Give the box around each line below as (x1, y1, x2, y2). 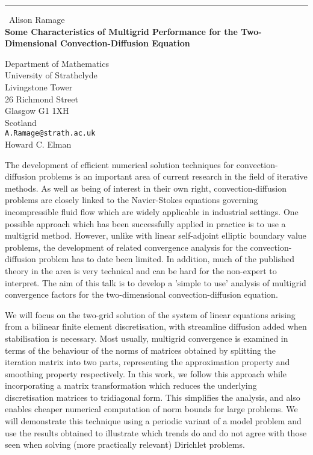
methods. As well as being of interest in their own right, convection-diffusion (5, 181, 287, 194)
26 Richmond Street (5, 92, 78, 105)
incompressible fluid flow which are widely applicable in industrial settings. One (5, 205, 299, 218)
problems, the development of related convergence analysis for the (5, 240, 247, 253)
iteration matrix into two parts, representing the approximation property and (5, 356, 290, 368)
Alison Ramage (9, 13, 65, 25)
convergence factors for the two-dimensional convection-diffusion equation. (5, 288, 278, 301)
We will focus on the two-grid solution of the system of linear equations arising (5, 308, 296, 321)
